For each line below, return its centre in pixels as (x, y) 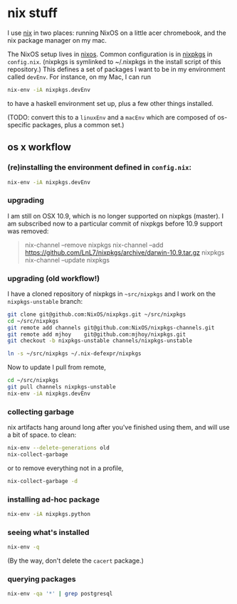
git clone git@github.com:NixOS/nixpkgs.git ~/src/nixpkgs (97, 314)
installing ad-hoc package (53, 499)
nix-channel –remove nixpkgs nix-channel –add (94, 245)
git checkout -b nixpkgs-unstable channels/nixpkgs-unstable (100, 341)
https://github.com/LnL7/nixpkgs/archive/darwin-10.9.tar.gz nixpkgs (125, 252)
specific (19, 124)
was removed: (28, 231)
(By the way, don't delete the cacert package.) (76, 561)
